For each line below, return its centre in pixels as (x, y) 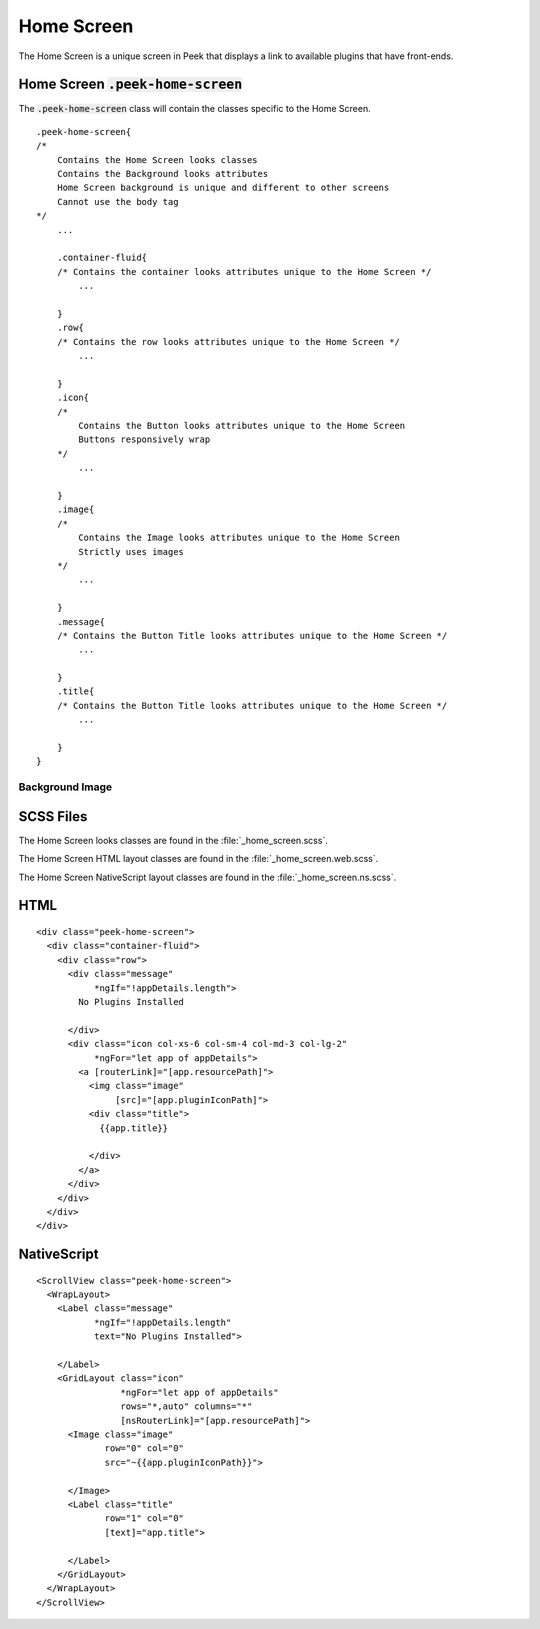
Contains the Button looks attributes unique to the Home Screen (242, 426)
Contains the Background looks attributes (162, 174)
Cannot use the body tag (117, 201)
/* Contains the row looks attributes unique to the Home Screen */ (228, 341)
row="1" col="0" (144, 1518)
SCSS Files (53, 816)
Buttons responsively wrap (144, 439)
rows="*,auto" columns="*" (186, 1406)
